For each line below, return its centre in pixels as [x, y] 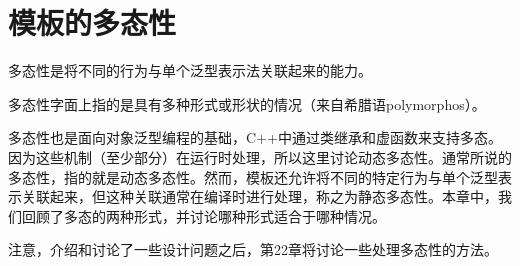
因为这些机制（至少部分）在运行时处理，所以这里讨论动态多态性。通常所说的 [260, 156]
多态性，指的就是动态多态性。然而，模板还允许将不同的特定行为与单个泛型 [253, 176]
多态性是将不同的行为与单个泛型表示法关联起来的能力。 [190, 70]
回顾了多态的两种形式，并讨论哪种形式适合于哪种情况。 [203, 215]
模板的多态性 [92, 22]
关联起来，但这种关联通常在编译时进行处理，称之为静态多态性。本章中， [259, 196]
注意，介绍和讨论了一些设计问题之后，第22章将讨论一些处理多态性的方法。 [253, 249]
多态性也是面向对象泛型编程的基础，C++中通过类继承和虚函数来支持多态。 [255, 137]
